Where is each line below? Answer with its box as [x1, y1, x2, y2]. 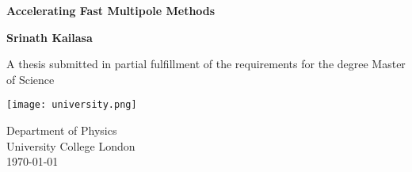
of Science [6, 71, 55, 87]
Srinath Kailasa [6, 29, 93, 45]
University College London [6, 137, 135, 154]
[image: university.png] [6, 99, 137, 111]
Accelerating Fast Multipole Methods [6, 2, 216, 18]
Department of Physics [6, 122, 117, 139]
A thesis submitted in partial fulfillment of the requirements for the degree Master [6, 55, 406, 72]
